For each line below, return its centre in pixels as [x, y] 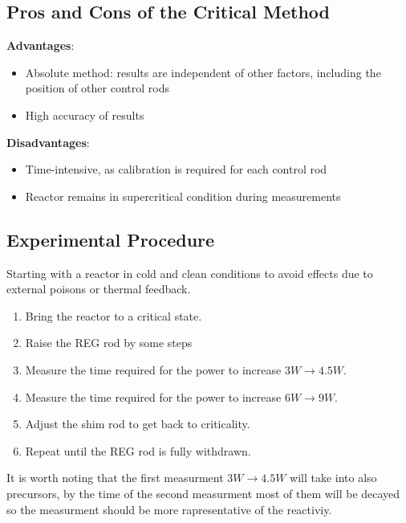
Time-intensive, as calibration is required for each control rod [176, 169]
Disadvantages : [48, 142]
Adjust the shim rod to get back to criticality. [138, 424]
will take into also [333, 478]
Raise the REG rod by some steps [109, 343]
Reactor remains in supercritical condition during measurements [183, 196]
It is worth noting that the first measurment [115, 478]
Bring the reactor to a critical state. [114, 315]
